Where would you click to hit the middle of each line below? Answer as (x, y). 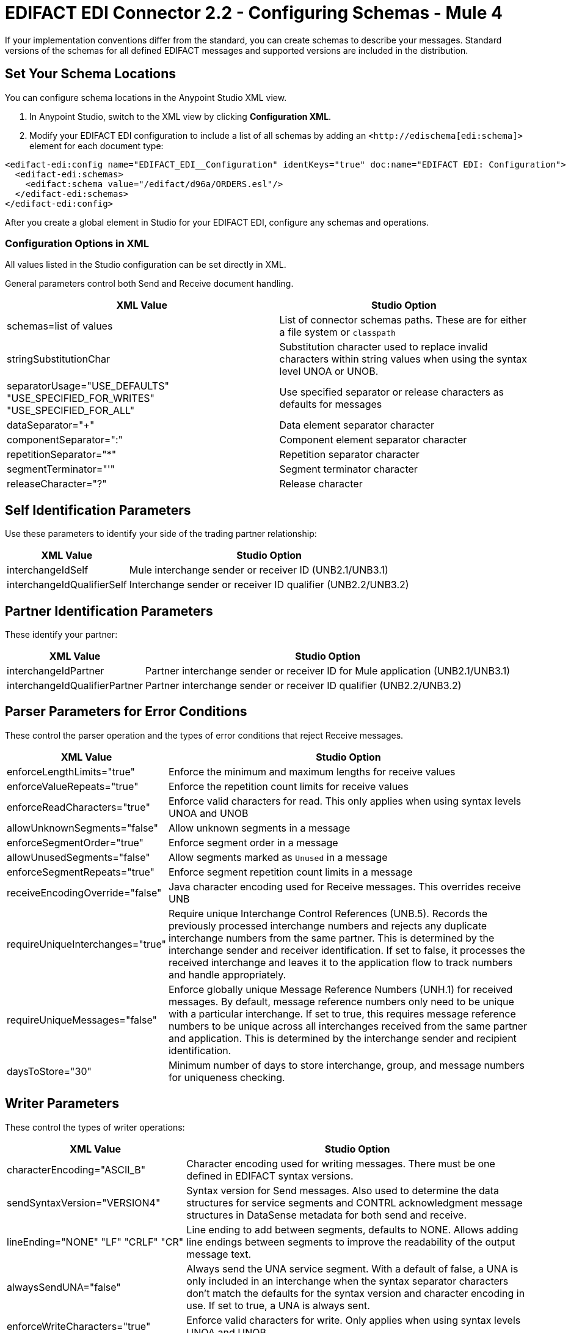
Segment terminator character (348, 469)
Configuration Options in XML (77, 243)
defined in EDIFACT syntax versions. (270, 1176)
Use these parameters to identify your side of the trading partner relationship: (161, 534)
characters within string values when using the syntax (403, 359)
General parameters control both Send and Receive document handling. (149, 284)
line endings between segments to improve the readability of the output (351, 1242)
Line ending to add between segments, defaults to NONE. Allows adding (352, 1229)
